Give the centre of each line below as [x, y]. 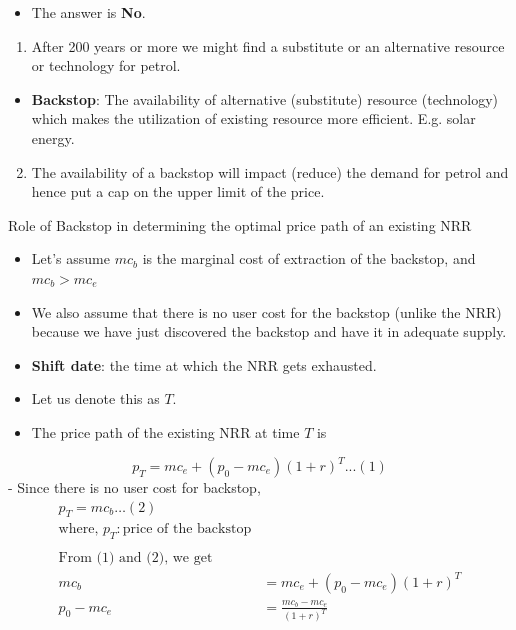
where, [78, 529]
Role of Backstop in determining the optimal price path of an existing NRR [240, 224]
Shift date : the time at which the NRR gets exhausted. [204, 364]
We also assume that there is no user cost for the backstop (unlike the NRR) [266, 311]
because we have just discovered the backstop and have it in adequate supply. [269, 331]
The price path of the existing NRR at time [165, 431]
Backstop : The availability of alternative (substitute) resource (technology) [264, 98]
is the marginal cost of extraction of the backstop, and [309, 258]
